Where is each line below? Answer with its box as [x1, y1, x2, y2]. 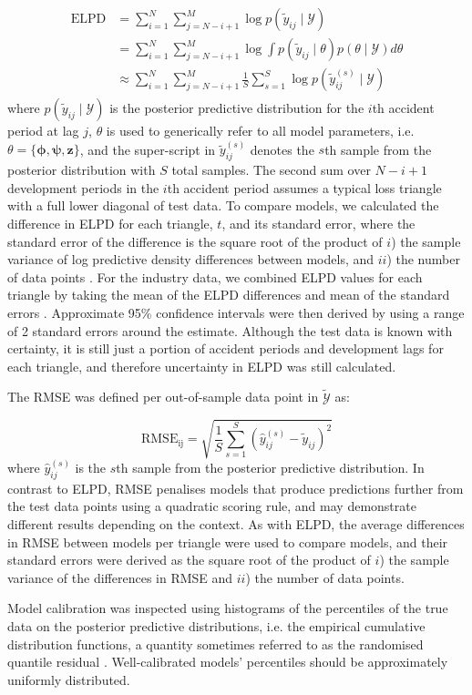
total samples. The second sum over [171, 160, 371, 179]
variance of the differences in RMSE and [7, 567, 233, 587]
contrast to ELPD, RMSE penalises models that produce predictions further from [7, 478, 464, 497]
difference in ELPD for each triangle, [7, 213, 213, 232]
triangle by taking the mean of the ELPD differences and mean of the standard [7, 285, 450, 304]
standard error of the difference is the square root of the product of [7, 231, 383, 250]
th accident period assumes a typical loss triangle [167, 178, 442, 197]
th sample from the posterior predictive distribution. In [116, 458, 425, 477]
